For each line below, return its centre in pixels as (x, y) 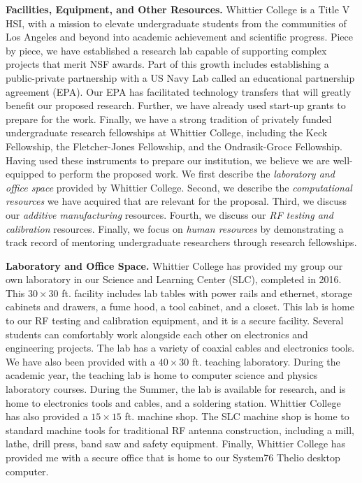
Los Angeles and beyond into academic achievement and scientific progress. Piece (180, 37)
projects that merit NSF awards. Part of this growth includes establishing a (167, 64)
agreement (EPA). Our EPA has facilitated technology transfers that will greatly (179, 91)
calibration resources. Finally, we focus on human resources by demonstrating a (175, 228)
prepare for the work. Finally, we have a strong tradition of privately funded (169, 118)
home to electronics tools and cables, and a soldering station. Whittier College (173, 402)
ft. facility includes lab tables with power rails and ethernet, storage (207, 293)
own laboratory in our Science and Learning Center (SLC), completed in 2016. (174, 279)
